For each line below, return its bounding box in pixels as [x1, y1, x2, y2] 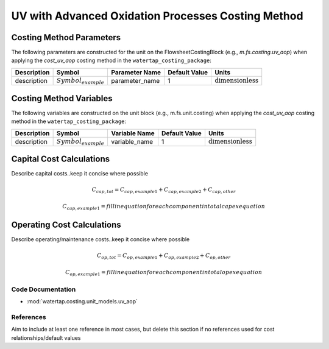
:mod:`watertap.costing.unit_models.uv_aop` [26, 298, 138, 305]
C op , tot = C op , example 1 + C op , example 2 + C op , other [96, 252, 231, 260]
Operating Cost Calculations [11, 220, 121, 230]
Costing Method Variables [11, 93, 113, 104]
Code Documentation [11, 285, 76, 294]
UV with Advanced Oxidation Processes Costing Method [11, 9, 304, 23]
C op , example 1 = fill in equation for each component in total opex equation [65, 269, 263, 277]
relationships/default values [11, 334, 81, 341]
